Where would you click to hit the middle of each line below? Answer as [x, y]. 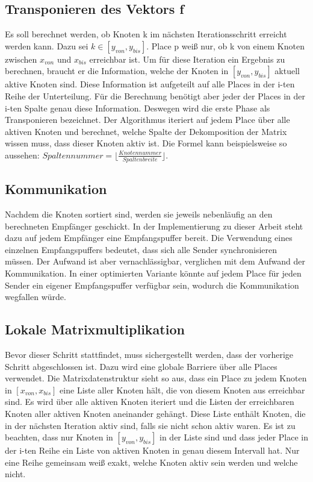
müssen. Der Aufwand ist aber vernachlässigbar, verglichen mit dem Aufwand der [155, 261]
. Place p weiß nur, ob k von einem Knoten [225, 45]
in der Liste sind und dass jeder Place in [234, 437]
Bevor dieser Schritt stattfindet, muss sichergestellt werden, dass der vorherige [149, 354]
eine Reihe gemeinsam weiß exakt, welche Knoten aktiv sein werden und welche [151, 462]
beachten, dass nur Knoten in [59, 437]
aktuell [287, 71]
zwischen [21, 59]
